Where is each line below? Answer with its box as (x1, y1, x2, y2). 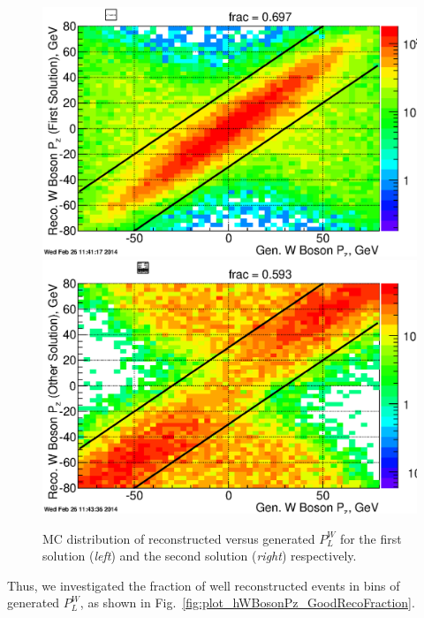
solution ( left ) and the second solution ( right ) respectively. (42, 546, 357, 565)
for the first (339, 529, 402, 547)
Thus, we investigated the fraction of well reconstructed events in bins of (7, 576, 400, 594)
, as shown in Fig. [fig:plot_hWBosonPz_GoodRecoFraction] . (79, 593, 415, 612)
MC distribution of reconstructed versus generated (42, 529, 315, 547)
